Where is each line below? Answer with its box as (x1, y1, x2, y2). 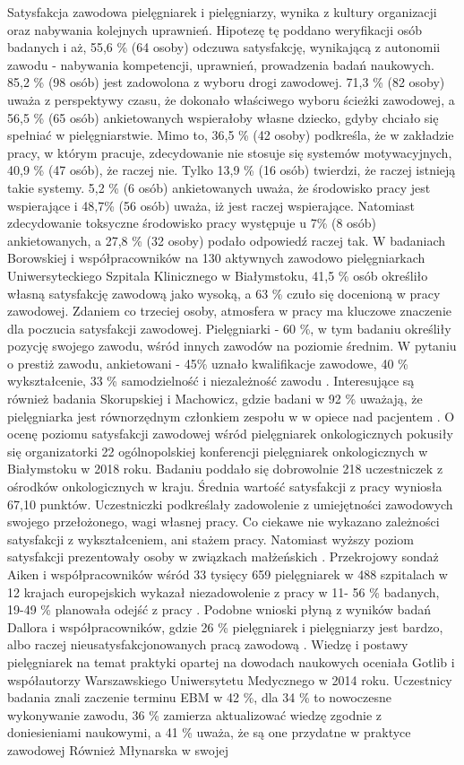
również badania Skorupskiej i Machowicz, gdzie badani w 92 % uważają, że (7, 389, 423, 408)
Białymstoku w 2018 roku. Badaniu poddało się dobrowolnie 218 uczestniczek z (7, 459, 443, 478)
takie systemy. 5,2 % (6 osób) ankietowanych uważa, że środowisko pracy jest (7, 178, 431, 196)
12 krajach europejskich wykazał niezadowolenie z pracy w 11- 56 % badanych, (7, 582, 440, 601)
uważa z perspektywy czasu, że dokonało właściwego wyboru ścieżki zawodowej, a (7, 90, 455, 109)
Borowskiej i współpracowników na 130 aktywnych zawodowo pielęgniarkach (7, 248, 425, 267)
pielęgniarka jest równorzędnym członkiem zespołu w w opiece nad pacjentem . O (7, 406, 455, 425)
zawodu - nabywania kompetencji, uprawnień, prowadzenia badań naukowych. (7, 55, 434, 74)
